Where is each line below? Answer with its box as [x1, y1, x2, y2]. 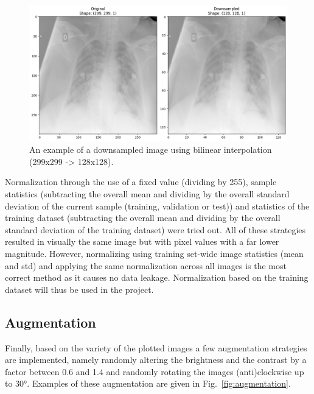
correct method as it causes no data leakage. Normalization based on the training [5, 271, 309, 284]
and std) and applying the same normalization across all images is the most [5, 259, 287, 272]
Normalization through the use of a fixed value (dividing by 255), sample [5, 175, 277, 188]
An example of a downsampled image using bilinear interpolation [29, 143, 272, 156]
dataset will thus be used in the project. [5, 283, 154, 295]
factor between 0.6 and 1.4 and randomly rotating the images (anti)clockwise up [5, 365, 304, 378]
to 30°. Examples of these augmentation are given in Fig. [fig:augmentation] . [5, 377, 291, 390]
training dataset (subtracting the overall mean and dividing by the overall [5, 211, 281, 224]
